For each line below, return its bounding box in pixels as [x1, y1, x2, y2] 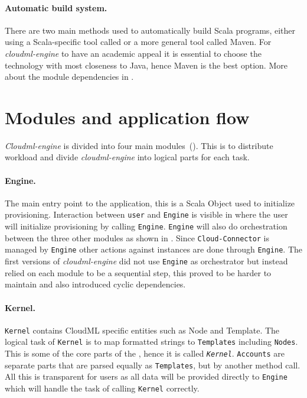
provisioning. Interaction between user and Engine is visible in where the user [5, 208, 288, 221]
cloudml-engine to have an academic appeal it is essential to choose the [5, 47, 262, 59]
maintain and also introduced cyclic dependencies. [5, 278, 186, 290]
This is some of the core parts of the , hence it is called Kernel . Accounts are [5, 347, 285, 360]
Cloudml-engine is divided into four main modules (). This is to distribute [5, 139, 273, 151]
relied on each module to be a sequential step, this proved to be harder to [5, 266, 272, 279]
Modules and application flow [5, 105, 250, 129]
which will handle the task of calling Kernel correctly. [5, 382, 200, 394]
